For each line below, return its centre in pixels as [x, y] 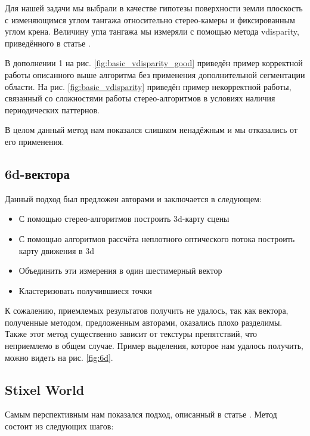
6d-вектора [38, 173]
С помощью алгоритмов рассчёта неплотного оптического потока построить [157, 238]
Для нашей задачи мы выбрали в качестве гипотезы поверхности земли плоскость [154, 8]
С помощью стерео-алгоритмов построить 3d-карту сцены [124, 219]
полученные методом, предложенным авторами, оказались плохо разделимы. [144, 322]
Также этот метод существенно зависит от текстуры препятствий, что [131, 334]
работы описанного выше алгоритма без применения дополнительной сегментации [155, 74]
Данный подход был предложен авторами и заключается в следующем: [133, 198]
